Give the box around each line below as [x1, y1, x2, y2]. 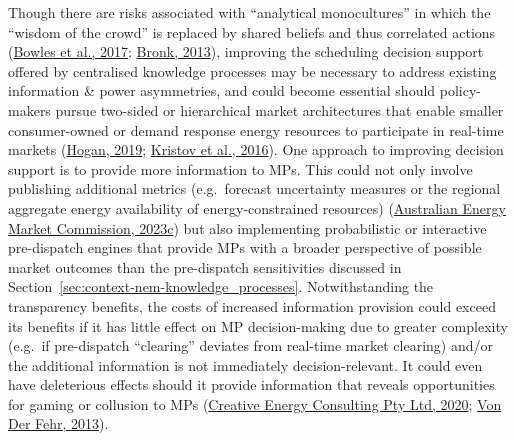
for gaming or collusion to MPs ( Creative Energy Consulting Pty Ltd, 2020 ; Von [8, 393, 502, 414]
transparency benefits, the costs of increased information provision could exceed [8, 295, 496, 316]
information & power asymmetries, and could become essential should [8, 80, 436, 101]
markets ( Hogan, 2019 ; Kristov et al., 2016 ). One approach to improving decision [8, 139, 504, 160]
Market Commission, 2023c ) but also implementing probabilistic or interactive [8, 217, 487, 238]
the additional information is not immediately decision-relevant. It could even [8, 354, 483, 375]
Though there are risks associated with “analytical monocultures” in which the [8, 2, 491, 22]
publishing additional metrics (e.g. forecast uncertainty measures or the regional [8, 178, 501, 199]
